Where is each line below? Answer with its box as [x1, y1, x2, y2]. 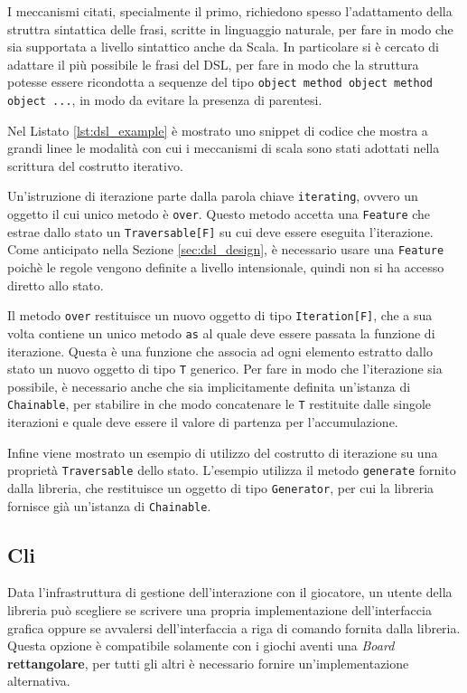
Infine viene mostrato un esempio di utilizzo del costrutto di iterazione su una [7, 442, 438, 461]
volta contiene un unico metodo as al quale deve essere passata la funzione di [7, 323, 435, 342]
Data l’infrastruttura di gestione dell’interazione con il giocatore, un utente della [7, 583, 453, 602]
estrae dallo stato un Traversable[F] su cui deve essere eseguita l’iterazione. [7, 222, 434, 241]
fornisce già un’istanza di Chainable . [7, 496, 211, 515]
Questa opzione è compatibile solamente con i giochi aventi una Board [7, 636, 395, 655]
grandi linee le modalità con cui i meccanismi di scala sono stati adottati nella [7, 138, 440, 157]
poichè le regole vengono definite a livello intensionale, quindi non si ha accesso [7, 258, 444, 277]
